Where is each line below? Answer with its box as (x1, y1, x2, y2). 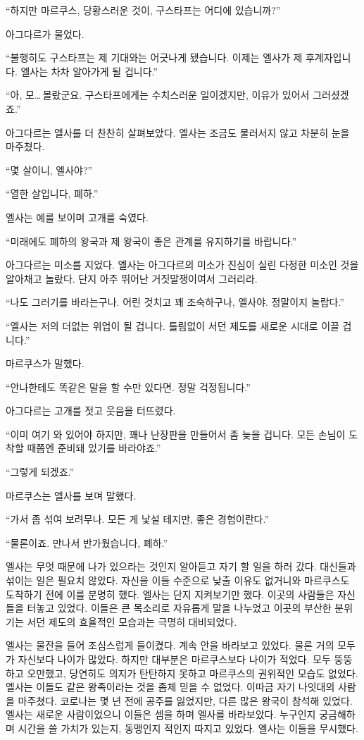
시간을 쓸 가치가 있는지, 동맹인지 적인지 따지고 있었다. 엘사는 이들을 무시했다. (18, 720, 358, 735)
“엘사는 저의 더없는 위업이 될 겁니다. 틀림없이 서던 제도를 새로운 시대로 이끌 (6, 318, 339, 333)
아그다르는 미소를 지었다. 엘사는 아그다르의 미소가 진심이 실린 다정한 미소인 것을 (6, 257, 359, 272)
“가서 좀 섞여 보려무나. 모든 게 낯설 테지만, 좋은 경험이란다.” (6, 512, 270, 526)
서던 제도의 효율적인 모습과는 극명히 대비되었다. (27, 614, 237, 629)
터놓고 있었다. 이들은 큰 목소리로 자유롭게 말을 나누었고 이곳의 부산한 (27, 600, 332, 615)
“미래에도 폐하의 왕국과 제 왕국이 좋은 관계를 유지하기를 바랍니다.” (6, 233, 297, 248)
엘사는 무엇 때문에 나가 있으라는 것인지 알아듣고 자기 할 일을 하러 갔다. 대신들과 (6, 559, 356, 574)
